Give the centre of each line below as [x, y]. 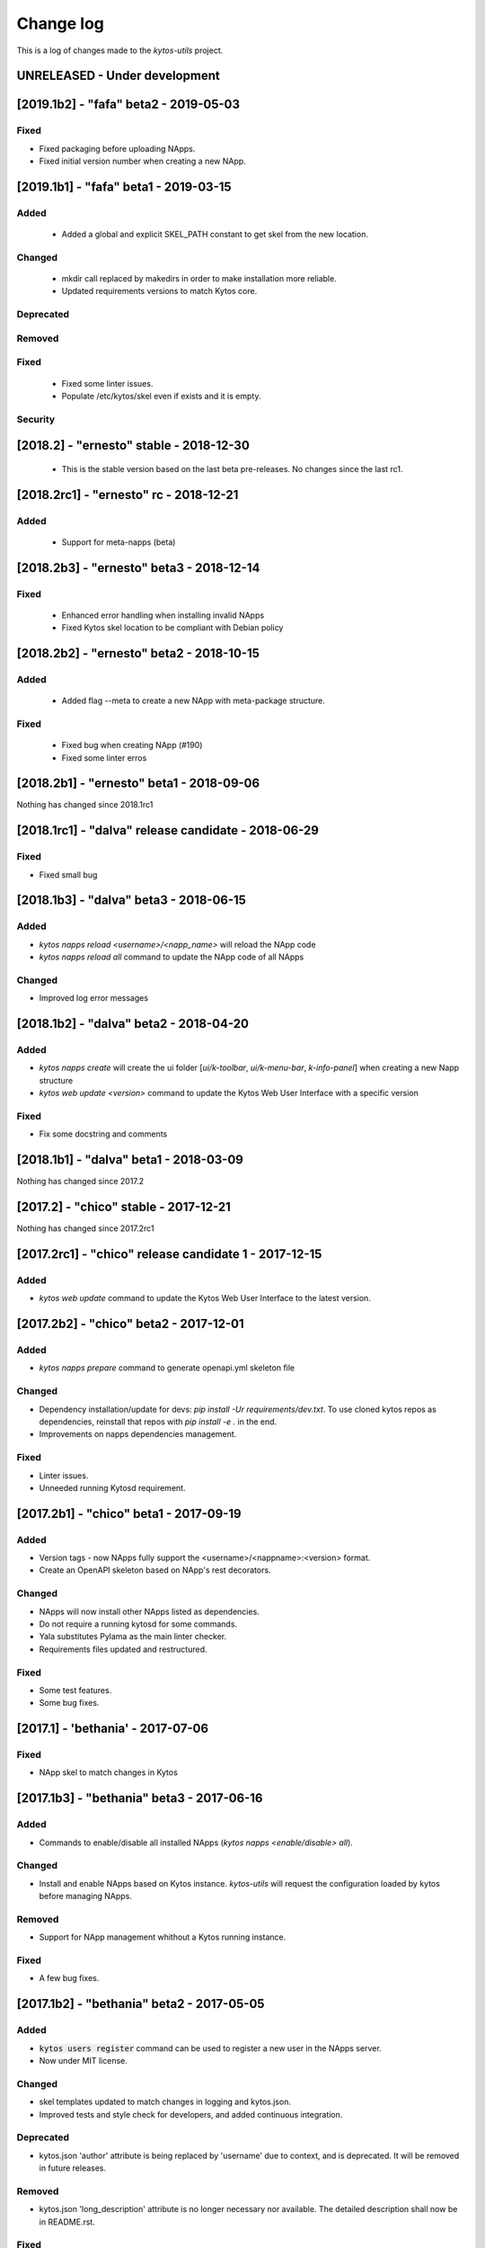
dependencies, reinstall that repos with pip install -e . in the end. [158, 1422]
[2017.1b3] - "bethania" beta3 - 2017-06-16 [140, 1798]
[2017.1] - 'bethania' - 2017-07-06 [113, 1729]
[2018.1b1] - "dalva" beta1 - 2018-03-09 [130, 1160]
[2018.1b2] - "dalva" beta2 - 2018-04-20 [132, 1024]
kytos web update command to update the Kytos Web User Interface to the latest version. [205, 1298]
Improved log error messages [93, 998]
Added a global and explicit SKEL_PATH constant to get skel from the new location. [215, 235]
